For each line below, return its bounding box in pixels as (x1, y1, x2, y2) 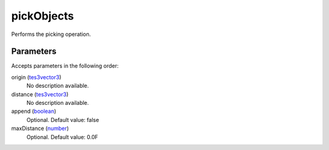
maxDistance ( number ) (11, 125, 69, 132)
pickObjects (11, 9, 74, 23)
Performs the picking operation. (11, 30, 91, 38)
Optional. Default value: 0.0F (26, 133, 99, 140)
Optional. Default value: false (26, 116, 99, 123)
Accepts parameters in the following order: (11, 62, 119, 70)
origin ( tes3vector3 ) (11, 73, 62, 80)
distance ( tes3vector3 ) (11, 90, 69, 98)
